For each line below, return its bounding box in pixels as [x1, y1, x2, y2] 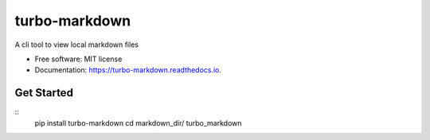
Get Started [14, 86, 73, 99]
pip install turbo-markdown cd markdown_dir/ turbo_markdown [34, 118, 242, 127]
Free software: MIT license [34, 54, 123, 64]
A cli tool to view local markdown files [14, 40, 139, 49]
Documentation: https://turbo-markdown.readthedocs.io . [34, 65, 222, 75]
